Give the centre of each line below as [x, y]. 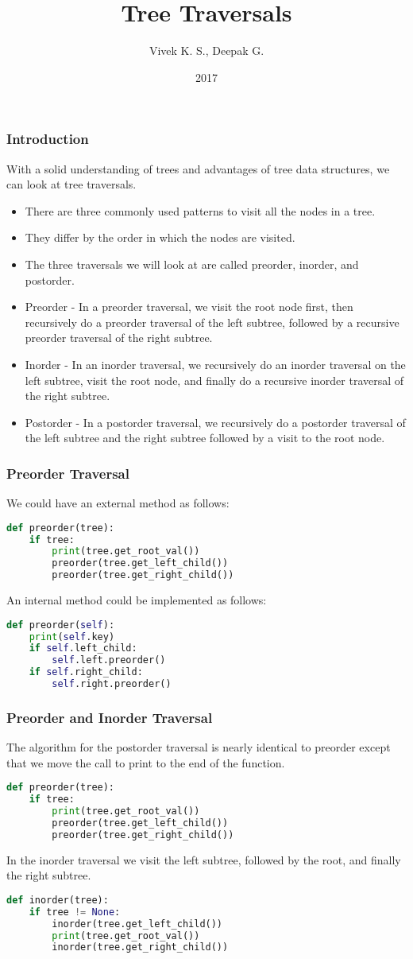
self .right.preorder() [112, 684]
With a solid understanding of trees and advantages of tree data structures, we [198, 168]
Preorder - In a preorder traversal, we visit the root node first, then [189, 307]
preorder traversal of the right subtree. [119, 338]
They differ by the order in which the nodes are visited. [160, 237]
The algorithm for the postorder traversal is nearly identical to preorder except [199, 747]
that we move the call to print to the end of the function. [146, 762]
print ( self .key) [72, 637]
